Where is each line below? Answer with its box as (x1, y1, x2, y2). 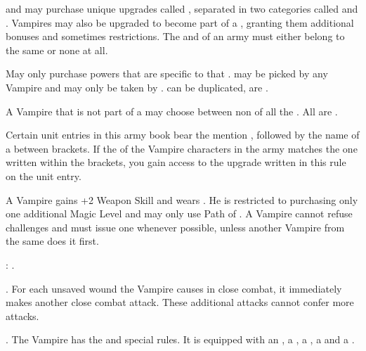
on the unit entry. (6, 168, 81, 183)
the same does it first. (6, 234, 99, 248)
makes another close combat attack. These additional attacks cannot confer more (6, 295, 354, 309)
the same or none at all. (6, 42, 108, 57)
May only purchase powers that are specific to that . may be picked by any (6, 66, 328, 81)
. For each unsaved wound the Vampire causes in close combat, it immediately (6, 281, 342, 295)
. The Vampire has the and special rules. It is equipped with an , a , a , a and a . (6, 332, 355, 347)
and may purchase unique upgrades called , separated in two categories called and (6, 1, 358, 15)
